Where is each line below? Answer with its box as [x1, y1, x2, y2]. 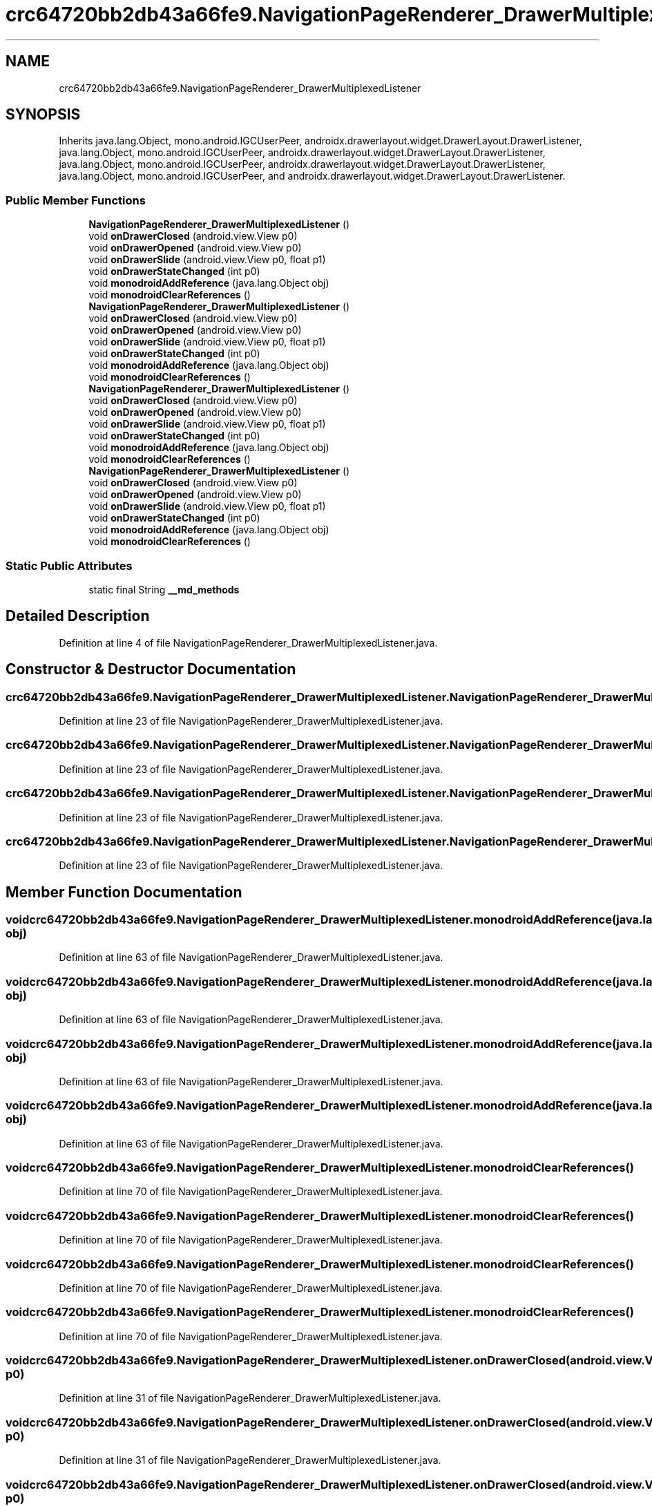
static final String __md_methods [88, 583, 240, 595]
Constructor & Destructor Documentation [6, 660, 296, 678]
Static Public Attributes [6, 558, 133, 573]
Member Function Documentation [6, 883, 242, 901]
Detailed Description [6, 607, 150, 625]
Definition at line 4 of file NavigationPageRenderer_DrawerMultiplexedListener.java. [59, 636, 438, 649]
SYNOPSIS [6, 106, 81, 124]
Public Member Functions [6, 193, 146, 207]
